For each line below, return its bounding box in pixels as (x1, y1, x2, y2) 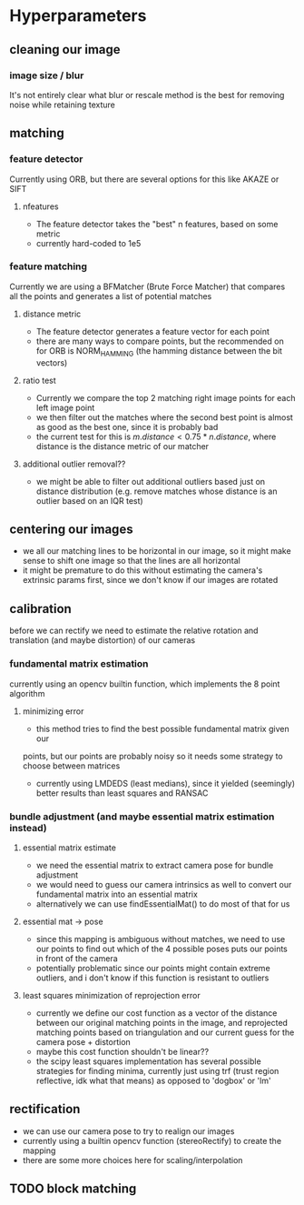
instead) (9, 821, 47, 834)
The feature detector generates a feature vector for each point (35, 326, 270, 336)
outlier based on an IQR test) (35, 495, 143, 506)
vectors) (35, 356, 68, 368)
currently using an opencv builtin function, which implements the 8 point (9, 678, 280, 689)
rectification (9, 1101, 81, 1117)
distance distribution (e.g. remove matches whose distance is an (35, 486, 278, 497)
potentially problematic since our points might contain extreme (35, 962, 270, 973)
